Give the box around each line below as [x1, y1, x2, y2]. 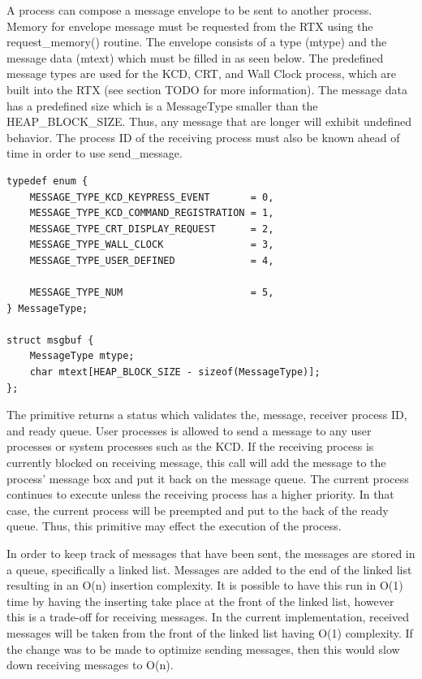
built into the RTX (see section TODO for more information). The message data [6, 80, 407, 97]
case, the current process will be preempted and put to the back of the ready [6, 501, 389, 518]
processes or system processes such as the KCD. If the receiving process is [6, 438, 374, 455]
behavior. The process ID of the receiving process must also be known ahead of [6, 128, 400, 145]
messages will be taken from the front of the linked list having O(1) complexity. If [6, 624, 413, 641]
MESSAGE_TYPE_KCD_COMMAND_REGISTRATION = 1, [29, 207, 274, 219]
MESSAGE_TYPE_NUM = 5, [29, 287, 274, 299]
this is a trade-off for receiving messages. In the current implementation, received [6, 608, 410, 625]
